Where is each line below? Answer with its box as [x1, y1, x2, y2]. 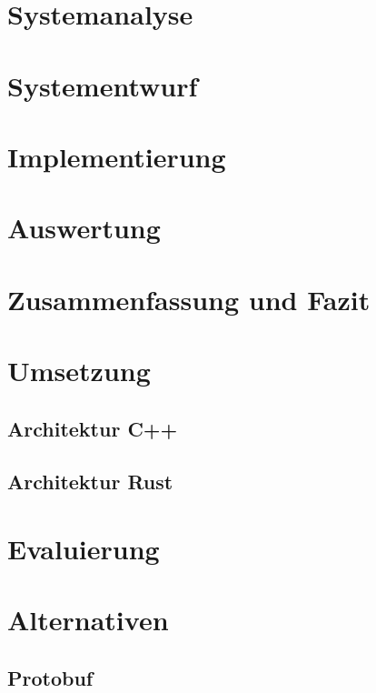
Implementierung [7, 137, 226, 175]
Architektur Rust [7, 467, 173, 496]
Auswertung [7, 209, 161, 246]
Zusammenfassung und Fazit [7, 280, 371, 317]
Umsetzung [7, 352, 151, 389]
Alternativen [7, 601, 169, 638]
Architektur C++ [7, 414, 178, 442]
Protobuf [7, 663, 94, 691]
